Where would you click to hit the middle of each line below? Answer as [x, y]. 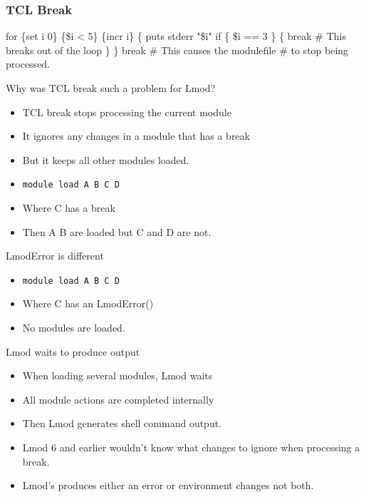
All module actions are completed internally [118, 399]
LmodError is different [55, 256]
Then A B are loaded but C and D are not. [117, 231]
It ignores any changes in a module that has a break [136, 136]
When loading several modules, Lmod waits [117, 375]
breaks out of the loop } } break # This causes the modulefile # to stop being [177, 50]
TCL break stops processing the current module [127, 112]
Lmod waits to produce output [73, 351]
